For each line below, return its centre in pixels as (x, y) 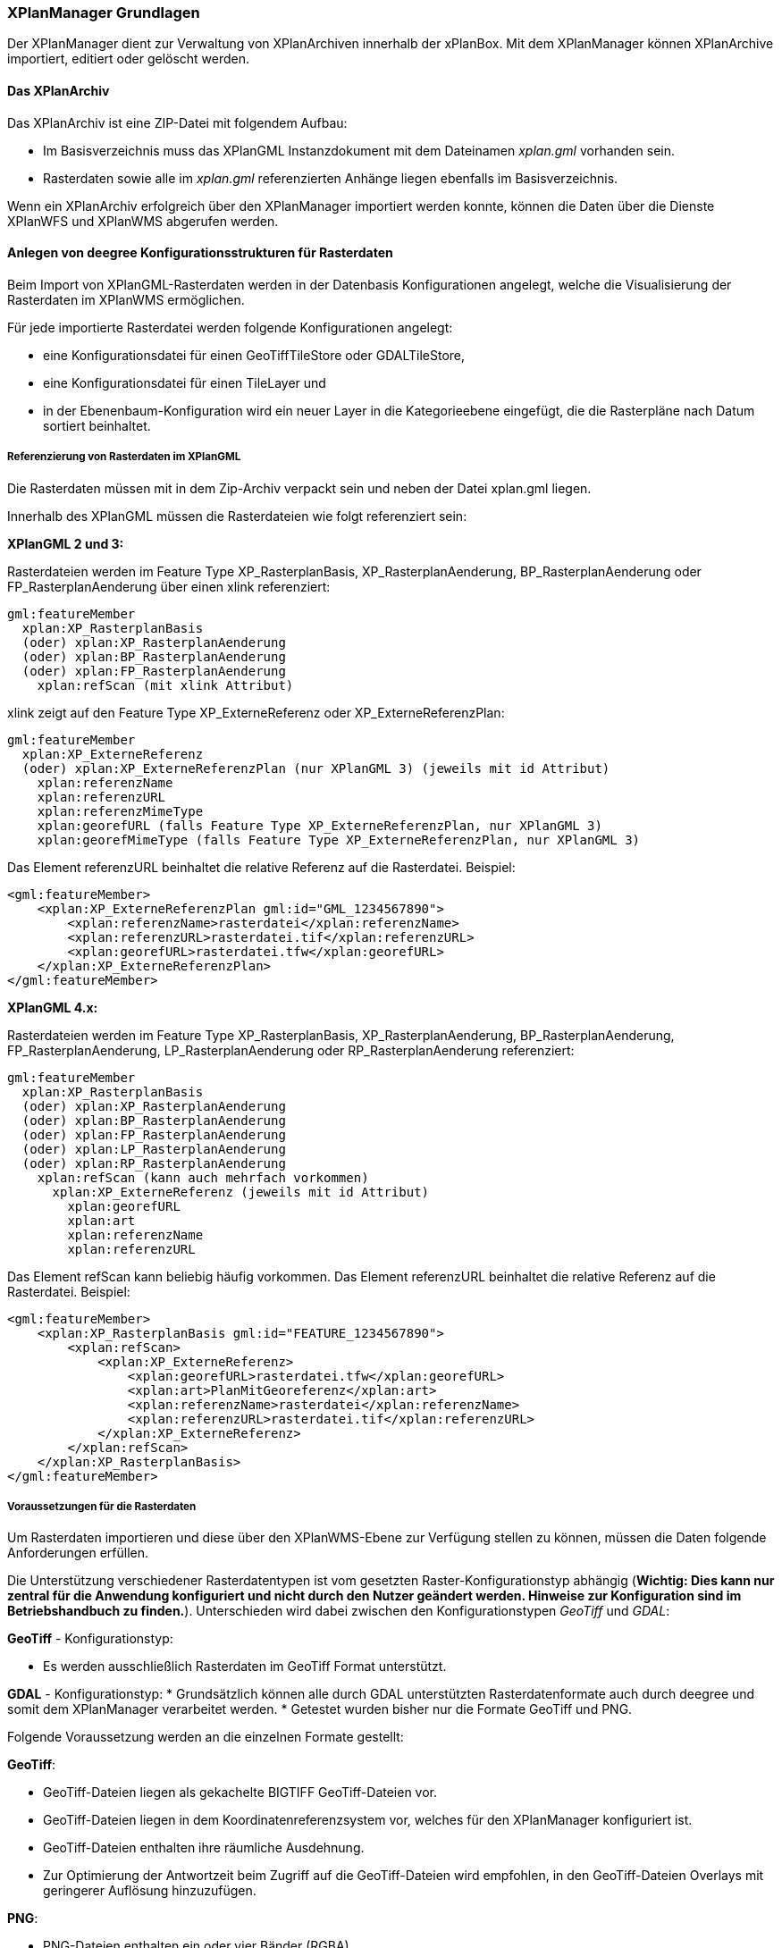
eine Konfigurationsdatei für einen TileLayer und (185, 382)
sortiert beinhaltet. (97, 425)
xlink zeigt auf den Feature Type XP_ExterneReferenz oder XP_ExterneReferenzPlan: (256, 712)
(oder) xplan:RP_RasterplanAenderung (154, 1163)
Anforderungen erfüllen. (78, 1553)
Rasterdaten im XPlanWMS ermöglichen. (126, 299)
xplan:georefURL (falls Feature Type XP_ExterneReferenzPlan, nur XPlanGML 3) (320, 825)
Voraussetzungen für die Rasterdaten (102, 1506)
